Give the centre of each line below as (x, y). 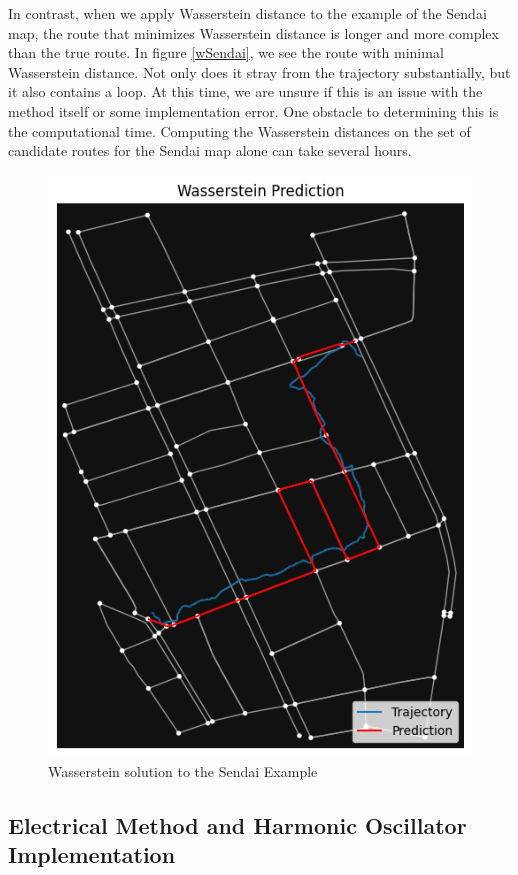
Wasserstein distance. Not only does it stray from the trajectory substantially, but (259, 71)
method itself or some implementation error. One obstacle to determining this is (253, 110)
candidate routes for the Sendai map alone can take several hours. (210, 150)
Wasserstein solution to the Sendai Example (183, 770)
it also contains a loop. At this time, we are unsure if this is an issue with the (245, 91)
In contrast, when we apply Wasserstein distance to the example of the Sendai (247, 13)
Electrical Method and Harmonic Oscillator (237, 824)
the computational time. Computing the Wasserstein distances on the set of (239, 130)
